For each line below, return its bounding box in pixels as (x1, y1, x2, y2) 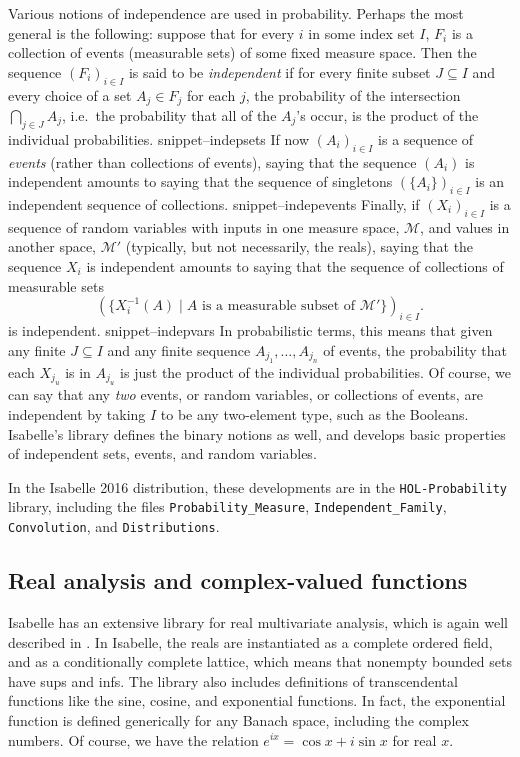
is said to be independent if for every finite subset (128, 61, 431, 82)
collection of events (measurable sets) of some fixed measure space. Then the (8, 42, 477, 63)
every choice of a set (8, 84, 132, 105)
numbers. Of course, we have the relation (8, 729, 259, 750)
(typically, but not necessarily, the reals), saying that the (125, 236, 474, 257)
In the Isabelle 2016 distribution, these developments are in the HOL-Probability (8, 476, 507, 497)
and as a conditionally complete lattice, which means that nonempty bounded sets (8, 651, 512, 672)
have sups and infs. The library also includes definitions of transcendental (8, 670, 458, 691)
